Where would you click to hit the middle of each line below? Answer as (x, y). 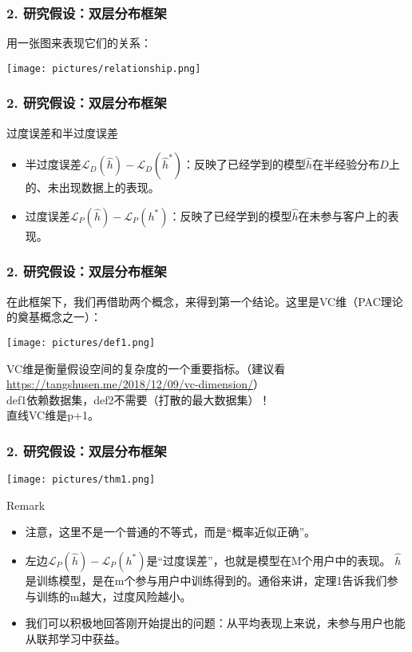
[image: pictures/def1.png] (81, 342)
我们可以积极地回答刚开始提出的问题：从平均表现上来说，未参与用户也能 (215, 623)
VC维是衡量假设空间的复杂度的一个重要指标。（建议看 (146, 368)
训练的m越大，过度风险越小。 (114, 596)
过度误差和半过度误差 (62, 132)
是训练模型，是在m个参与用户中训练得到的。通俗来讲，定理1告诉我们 (206, 580)
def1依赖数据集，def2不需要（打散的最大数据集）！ (139, 399)
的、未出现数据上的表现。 (92, 187)
